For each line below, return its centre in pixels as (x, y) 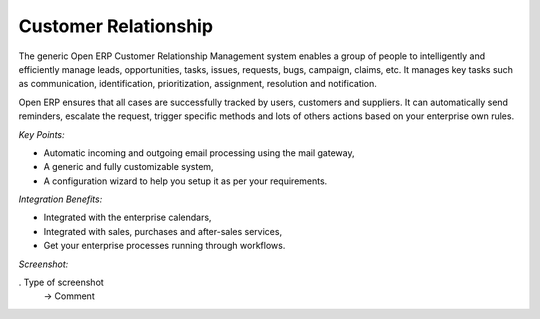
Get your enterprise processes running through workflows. (164, 246)
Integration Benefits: (60, 199)
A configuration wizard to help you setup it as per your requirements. (185, 181)
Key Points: (41, 134)
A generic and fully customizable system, (128, 167)
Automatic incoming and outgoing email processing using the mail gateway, (199, 152)
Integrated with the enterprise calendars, (127, 217)
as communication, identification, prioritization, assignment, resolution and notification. (197, 84)
